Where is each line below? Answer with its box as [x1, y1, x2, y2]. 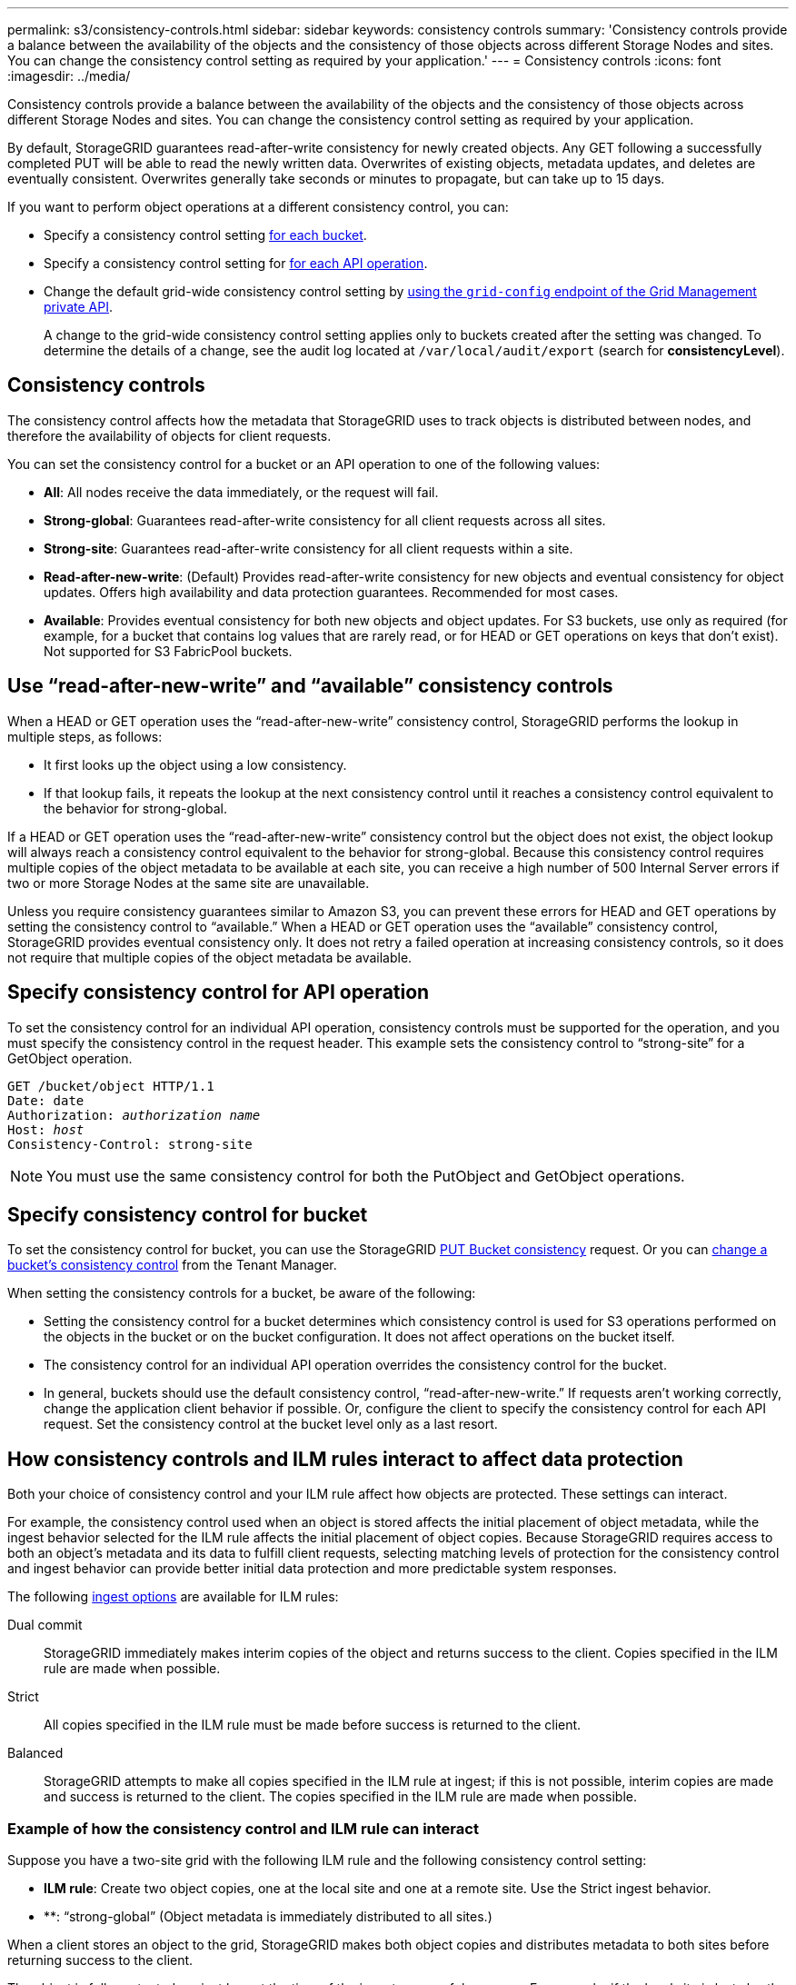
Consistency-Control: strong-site [7, 1136, 253, 1152]
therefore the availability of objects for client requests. [7, 427, 332, 444]
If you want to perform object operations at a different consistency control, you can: [7, 199, 509, 214]
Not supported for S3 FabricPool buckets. [44, 643, 293, 659]
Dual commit [7, 1617, 83, 1633]
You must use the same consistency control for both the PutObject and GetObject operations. [46, 1166, 685, 1185]
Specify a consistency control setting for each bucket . [44, 227, 367, 243]
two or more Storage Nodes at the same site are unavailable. [7, 874, 370, 891]
